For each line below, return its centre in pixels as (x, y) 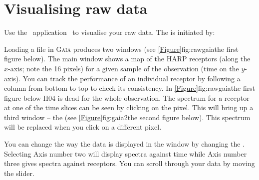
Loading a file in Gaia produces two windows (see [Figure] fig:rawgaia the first (121, 49)
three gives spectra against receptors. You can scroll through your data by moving (129, 163)
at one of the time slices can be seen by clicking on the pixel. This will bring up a (129, 107)
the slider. (19, 173)
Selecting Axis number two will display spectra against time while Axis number (126, 153)
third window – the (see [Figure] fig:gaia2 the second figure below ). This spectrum (127, 117)
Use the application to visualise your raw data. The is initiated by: (110, 32)
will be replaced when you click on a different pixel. (83, 127)
